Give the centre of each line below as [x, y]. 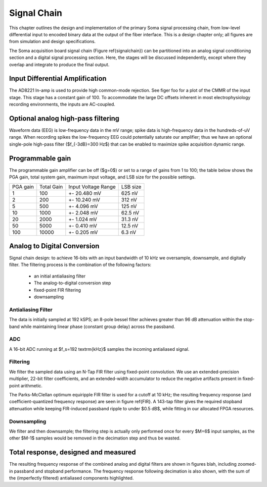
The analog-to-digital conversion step [72, 283]
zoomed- [247, 464]
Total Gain [51, 187]
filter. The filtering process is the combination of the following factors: [80, 265]
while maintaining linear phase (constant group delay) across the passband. [98, 326]
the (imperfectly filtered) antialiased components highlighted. [71, 478]
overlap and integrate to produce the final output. [59, 64]
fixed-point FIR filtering [57, 290]
